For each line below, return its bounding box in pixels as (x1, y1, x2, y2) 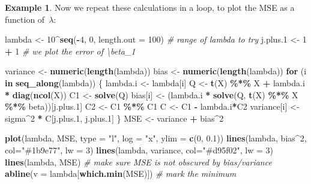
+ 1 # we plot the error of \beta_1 (5, 44, 136, 57)
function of (5, 13, 45, 25)
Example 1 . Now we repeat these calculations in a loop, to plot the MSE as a (5, 1, 295, 13)
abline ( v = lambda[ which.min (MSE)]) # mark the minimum (5, 167, 237, 180)
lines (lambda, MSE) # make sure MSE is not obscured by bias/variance (5, 155, 272, 168)
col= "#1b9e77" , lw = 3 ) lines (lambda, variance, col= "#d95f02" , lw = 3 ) (5, 143, 274, 156)
